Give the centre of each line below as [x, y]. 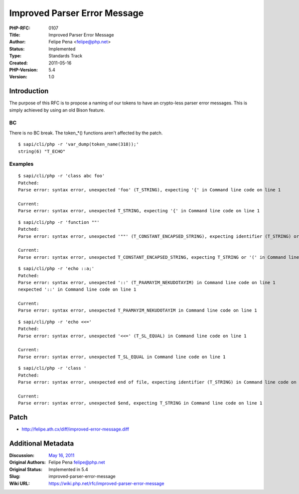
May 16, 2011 [62, 455]
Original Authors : [27, 463]
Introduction [29, 91]
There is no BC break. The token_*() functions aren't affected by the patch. [86, 133]
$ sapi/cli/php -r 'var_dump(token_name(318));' [78, 144]
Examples [21, 164]
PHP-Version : [24, 69]
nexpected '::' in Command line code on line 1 [77, 289]
